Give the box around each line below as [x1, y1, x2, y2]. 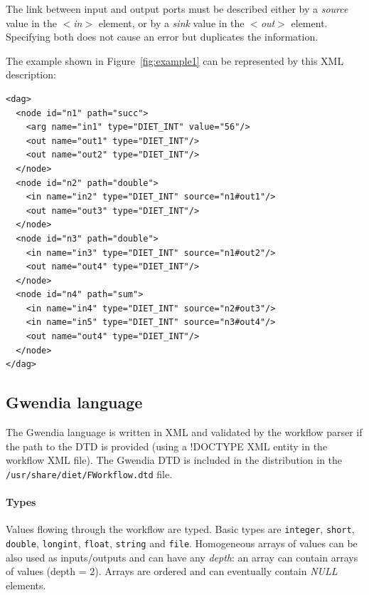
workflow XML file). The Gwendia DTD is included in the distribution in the [6, 452, 343, 467]
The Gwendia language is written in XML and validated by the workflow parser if [6, 425, 363, 440]
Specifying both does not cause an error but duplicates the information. [6, 29, 319, 44]
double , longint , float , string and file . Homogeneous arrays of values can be [6, 535, 358, 550]
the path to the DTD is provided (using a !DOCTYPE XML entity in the [6, 438, 328, 453]
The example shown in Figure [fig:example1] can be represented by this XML [6, 53, 344, 68]
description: [6, 67, 56, 82]
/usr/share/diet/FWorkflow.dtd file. [6, 466, 173, 481]
